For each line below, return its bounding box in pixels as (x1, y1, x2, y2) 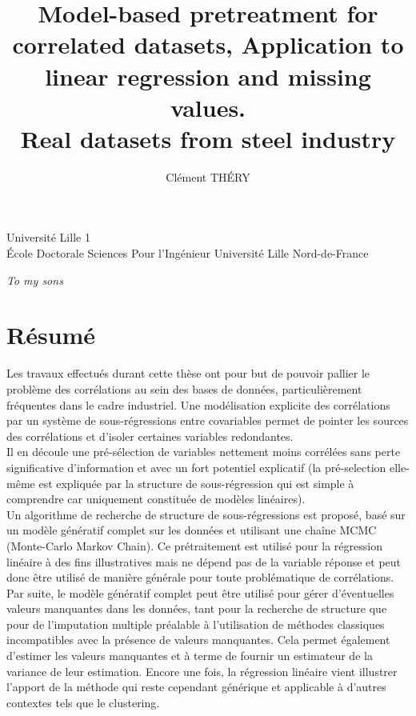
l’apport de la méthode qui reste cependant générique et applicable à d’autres (6, 678, 386, 695)
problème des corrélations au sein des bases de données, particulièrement (6, 380, 362, 397)
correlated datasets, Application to (12, 28, 404, 61)
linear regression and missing (45, 59, 371, 92)
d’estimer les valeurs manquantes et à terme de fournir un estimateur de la (6, 647, 373, 664)
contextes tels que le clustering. (6, 694, 160, 710)
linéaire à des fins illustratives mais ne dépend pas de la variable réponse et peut (6, 553, 402, 570)
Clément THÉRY (166, 168, 250, 185)
